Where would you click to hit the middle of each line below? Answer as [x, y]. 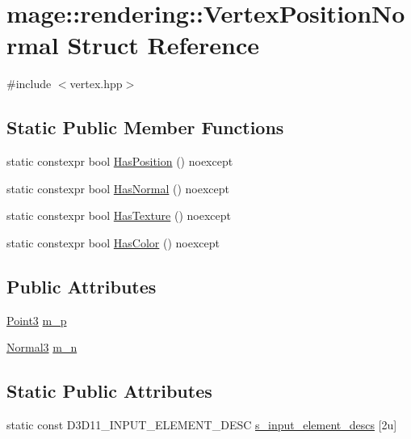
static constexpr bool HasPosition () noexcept [120, 161]
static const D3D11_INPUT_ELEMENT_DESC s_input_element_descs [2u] [202, 425]
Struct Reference [164, 45]
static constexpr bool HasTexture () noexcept [119, 215]
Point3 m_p [37, 320]
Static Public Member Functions [145, 127]
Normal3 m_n [42, 347]
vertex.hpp [96, 84]
